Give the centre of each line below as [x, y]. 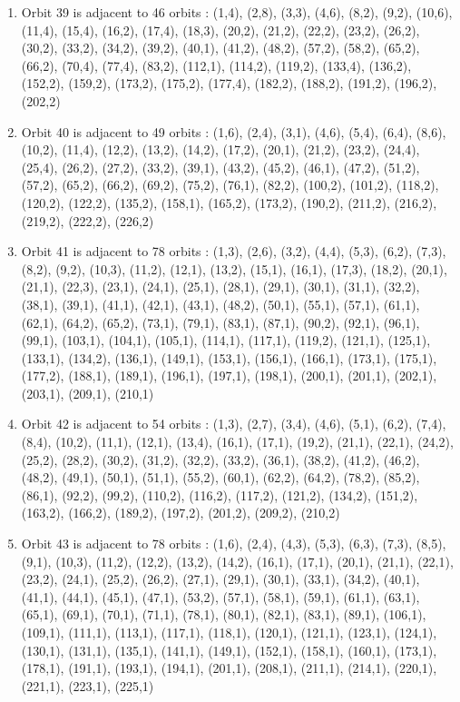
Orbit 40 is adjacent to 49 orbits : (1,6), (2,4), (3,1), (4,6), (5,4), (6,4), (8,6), [234, 131]
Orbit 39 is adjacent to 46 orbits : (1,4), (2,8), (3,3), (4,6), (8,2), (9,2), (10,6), [237, 12]
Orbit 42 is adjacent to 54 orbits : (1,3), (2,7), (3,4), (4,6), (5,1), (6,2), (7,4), [234, 424]
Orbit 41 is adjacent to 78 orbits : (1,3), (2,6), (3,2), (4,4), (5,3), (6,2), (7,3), [234, 251]
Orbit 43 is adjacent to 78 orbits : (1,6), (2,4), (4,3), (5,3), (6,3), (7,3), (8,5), [234, 544]
